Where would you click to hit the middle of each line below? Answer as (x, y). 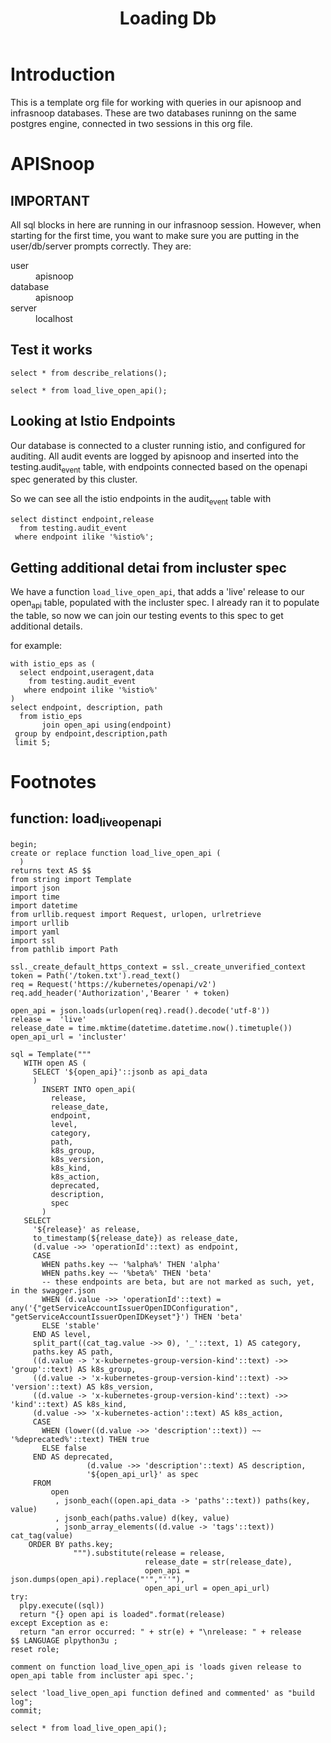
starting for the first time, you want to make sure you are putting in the (155, 235)
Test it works (51, 350)
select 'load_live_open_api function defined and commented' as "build (162, 1693)
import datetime (44, 905)
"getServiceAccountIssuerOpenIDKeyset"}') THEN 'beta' (127, 1317)
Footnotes (53, 781)
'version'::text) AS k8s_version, (82, 1387)
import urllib (40, 923)
